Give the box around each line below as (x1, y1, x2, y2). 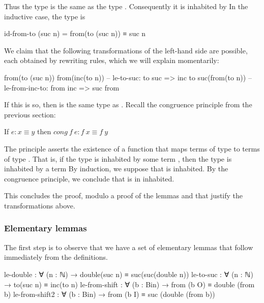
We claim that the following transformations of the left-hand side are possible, (4, 45, 248, 55)
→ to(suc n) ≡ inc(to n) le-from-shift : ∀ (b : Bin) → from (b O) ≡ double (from (4, 279, 255, 289)
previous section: (4, 109, 56, 119)
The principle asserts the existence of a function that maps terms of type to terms (4, 143, 260, 154)
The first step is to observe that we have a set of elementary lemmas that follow (4, 241, 253, 252)
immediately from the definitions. (4, 252, 108, 262)
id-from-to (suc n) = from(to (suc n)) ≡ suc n (4, 28, 146, 39)
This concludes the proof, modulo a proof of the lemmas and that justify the (4, 190, 243, 201)
